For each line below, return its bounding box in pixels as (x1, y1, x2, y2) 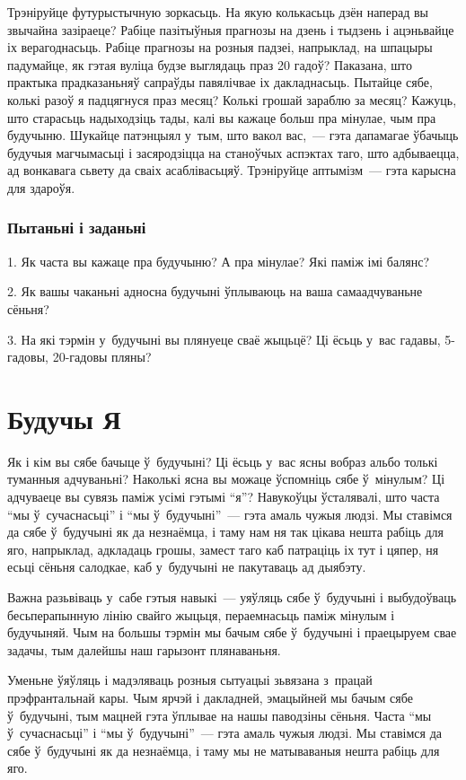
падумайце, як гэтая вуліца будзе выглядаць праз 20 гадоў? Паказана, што (7, 55, 412, 74)
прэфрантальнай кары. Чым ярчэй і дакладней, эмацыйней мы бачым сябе (7, 688, 413, 706)
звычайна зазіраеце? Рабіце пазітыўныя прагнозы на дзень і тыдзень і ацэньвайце (7, 20, 454, 39)
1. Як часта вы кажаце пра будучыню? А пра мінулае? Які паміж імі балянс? (7, 251, 430, 270)
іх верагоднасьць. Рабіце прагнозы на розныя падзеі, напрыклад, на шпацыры (7, 38, 433, 57)
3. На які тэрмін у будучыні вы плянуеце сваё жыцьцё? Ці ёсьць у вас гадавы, (7, 329, 441, 348)
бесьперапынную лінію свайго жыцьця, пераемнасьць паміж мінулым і (7, 605, 395, 624)
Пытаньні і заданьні (7, 216, 146, 239)
